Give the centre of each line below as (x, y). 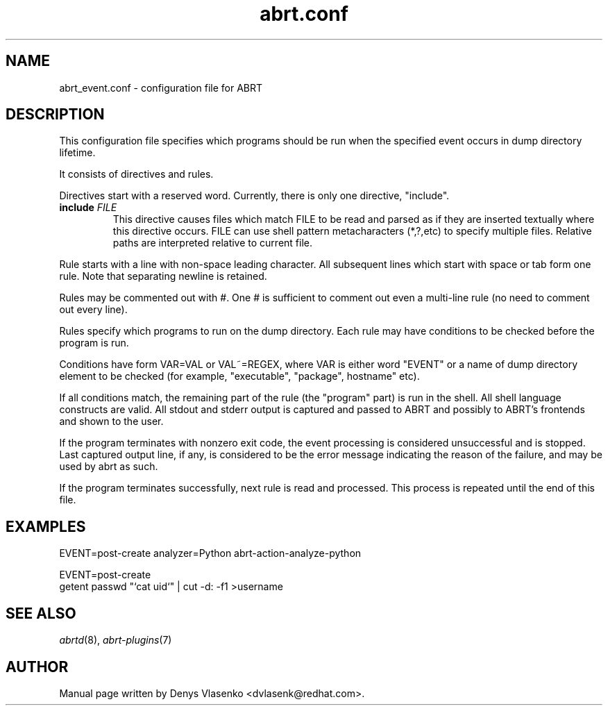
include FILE (88, 208)
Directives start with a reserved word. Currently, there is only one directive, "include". (254, 196)
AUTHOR (37, 667)
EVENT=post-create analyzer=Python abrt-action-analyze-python (210, 553)
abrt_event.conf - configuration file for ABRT (161, 87)
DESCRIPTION (55, 115)
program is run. (94, 343)
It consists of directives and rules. (136, 174)
